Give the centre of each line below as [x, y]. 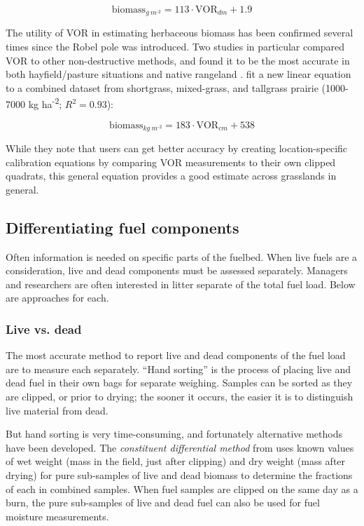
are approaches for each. [57, 298]
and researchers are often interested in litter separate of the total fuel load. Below [181, 284]
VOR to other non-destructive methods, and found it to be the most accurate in [178, 60]
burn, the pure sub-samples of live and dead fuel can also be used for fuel [163, 503]
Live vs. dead [44, 329]
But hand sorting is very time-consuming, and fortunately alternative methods [174, 434]
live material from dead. [57, 410]
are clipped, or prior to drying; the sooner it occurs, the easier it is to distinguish [180, 397]
